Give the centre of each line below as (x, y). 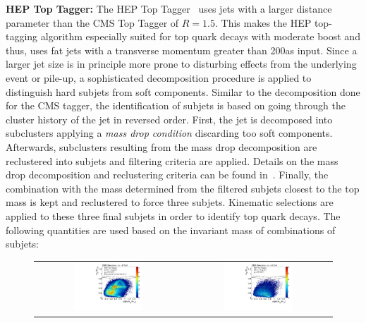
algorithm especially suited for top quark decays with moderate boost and (200, 36)
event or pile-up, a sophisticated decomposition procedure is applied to (159, 77)
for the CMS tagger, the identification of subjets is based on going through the (176, 105)
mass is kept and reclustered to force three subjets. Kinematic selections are (170, 202)
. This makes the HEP (263, 22)
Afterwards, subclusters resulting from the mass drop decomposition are (161, 146)
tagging (22, 36)
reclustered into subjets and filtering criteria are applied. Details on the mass (172, 160)
